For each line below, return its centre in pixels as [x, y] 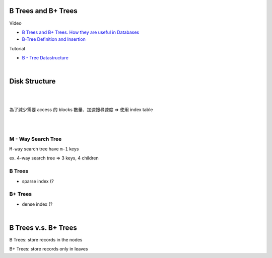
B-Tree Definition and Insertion [54, 39]
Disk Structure [32, 81]
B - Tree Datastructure [45, 58]
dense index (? [37, 204]
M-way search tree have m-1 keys [44, 149]
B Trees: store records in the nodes [46, 240]
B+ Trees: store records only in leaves [49, 249]
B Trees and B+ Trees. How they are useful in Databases [81, 32]
